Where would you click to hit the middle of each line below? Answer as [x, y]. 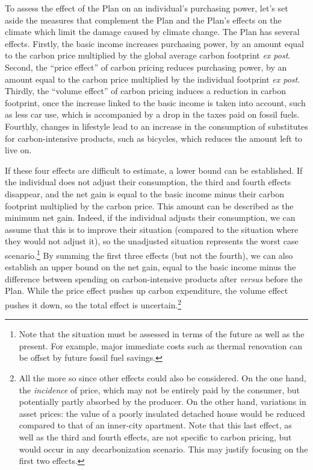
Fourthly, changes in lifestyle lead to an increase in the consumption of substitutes [156, 126]
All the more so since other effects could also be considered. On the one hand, [163, 377]
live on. [18, 150]
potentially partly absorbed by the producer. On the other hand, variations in [163, 402]
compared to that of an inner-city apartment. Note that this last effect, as [155, 425]
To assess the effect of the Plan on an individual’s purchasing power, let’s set [147, 8]
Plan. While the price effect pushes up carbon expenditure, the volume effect [147, 291]
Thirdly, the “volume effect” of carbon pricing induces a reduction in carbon [145, 91]
